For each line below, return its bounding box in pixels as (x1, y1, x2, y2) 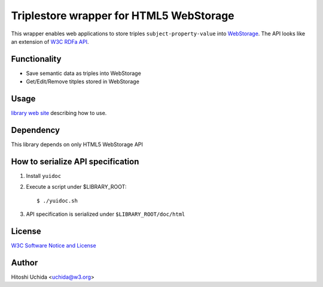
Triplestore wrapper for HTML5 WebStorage (11, 9, 234, 22)
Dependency (11, 125, 60, 135)
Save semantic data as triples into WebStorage (26, 70, 142, 77)
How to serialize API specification (11, 156, 139, 167)
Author (11, 258, 38, 268)
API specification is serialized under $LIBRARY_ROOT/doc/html (26, 210, 185, 218)
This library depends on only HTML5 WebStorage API (11, 141, 144, 148)
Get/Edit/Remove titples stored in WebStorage (26, 78, 140, 85)
